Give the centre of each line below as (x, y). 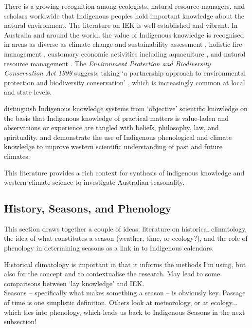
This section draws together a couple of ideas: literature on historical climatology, (126, 228)
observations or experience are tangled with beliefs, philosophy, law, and (111, 127)
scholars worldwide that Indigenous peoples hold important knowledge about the (124, 15)
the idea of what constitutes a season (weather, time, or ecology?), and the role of (126, 238)
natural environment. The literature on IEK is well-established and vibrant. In (121, 25)
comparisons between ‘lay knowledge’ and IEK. (74, 283)
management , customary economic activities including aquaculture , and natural (125, 53)
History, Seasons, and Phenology (88, 208)
